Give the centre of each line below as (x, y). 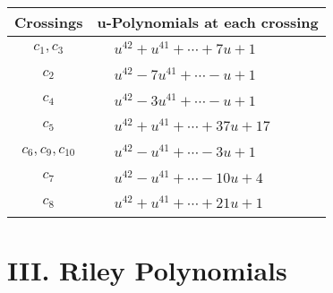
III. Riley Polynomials (147, 269)
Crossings (49, 22)
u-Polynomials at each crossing (208, 22)
